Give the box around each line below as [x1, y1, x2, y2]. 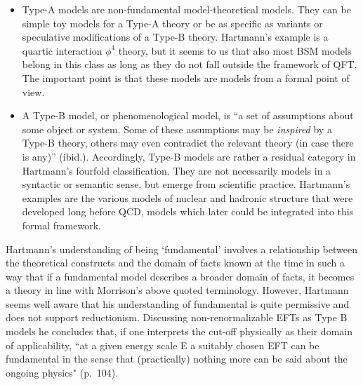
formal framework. [22, 217, 101, 232]
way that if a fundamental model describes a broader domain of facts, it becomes [6, 269, 355, 283]
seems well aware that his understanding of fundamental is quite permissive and [6, 296, 350, 311]
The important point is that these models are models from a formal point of [22, 70, 350, 85]
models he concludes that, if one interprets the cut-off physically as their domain [6, 324, 352, 339]
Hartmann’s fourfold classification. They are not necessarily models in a [22, 163, 331, 177]
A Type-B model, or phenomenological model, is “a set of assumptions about [22, 108, 354, 123]
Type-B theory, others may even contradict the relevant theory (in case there [22, 135, 354, 150]
